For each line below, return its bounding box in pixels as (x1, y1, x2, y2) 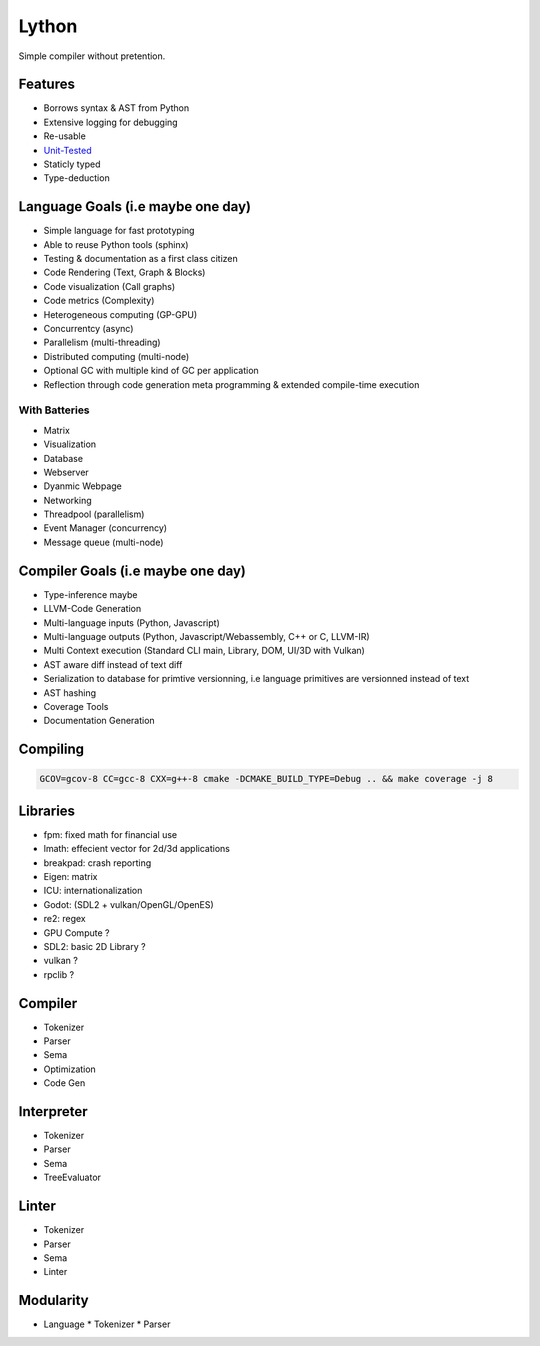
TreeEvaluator (43, 1171, 102, 1184)
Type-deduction (43, 172, 110, 184)
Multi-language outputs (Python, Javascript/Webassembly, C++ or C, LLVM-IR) (43, 630, 370, 642)
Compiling (18, 741, 85, 758)
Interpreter (18, 1103, 89, 1120)
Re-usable (43, 130, 87, 142)
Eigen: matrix (43, 870, 98, 882)
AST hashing (43, 686, 97, 699)
